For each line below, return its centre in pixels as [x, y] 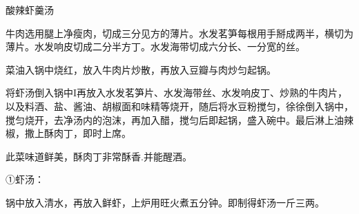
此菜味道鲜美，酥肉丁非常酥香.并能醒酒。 [99, 156]
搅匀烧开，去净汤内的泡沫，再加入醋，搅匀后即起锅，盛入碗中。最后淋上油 [175, 119]
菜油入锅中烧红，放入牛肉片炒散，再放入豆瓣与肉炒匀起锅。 [141, 69]
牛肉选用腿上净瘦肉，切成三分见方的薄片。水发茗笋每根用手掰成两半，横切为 [179, 33]
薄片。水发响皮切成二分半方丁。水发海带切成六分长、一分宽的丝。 [155, 46]
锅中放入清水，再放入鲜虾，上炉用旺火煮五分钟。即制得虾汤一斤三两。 [165, 202]
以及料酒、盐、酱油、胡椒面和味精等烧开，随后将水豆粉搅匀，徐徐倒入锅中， [179, 106]
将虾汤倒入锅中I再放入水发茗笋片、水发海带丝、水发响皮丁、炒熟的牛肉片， [177, 93]
